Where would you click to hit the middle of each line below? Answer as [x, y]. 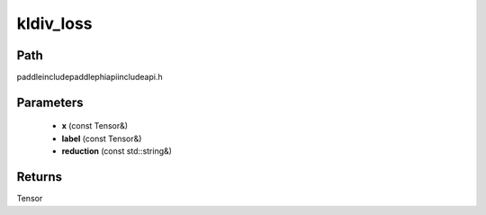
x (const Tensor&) [95, 126]
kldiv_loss [55, 23]
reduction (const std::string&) [117, 151]
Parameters [50, 102]
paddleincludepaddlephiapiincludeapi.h [90, 77]
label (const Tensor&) [102, 139]
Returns [40, 177]
